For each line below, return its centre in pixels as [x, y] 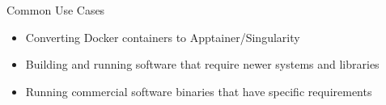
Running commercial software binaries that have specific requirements [199, 91]
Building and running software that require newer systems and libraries [202, 64]
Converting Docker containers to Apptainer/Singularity [163, 37]
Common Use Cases [56, 10]
